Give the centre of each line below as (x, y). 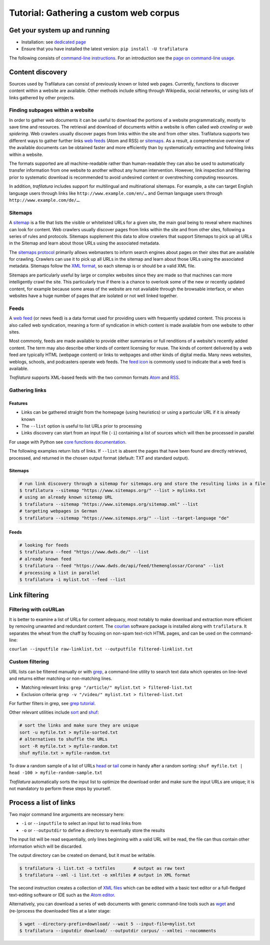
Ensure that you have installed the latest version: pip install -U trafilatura (105, 49)
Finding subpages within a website (52, 110)
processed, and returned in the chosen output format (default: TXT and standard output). (99, 458)
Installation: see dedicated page (54, 42)
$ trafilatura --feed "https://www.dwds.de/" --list (84, 552)
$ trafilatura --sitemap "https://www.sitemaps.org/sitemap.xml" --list (109, 504)
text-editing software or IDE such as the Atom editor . (62, 895)
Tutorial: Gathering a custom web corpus (94, 13)
